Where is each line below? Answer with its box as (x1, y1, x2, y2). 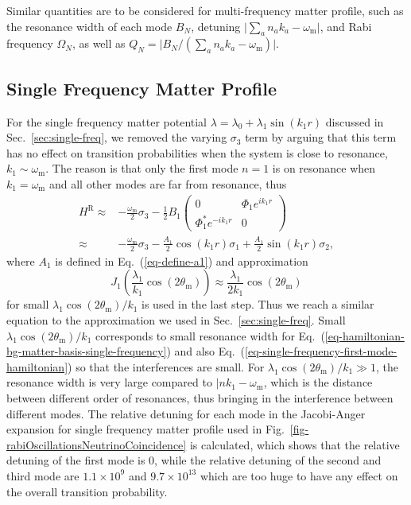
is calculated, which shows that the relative (189, 436, 400, 453)
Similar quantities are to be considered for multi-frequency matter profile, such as (6, 2, 404, 18)
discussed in (325, 113, 384, 130)
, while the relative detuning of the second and (154, 452, 382, 468)
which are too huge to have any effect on (200, 467, 398, 484)
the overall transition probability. (6, 483, 168, 499)
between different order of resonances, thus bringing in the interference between (6, 389, 394, 406)
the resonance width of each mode (6, 17, 173, 34)
